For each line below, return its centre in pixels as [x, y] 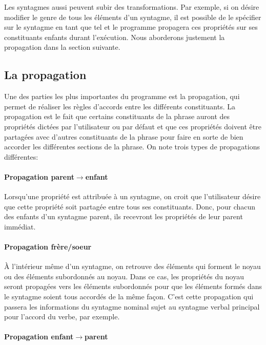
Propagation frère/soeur [48, 247]
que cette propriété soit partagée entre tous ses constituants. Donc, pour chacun [130, 206]
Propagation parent [39, 176]
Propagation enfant [39, 337]
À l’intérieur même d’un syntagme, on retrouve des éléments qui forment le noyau [132, 266]
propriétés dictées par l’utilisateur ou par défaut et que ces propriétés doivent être [133, 126]
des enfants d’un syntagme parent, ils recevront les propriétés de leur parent [124, 216]
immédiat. [20, 226]
